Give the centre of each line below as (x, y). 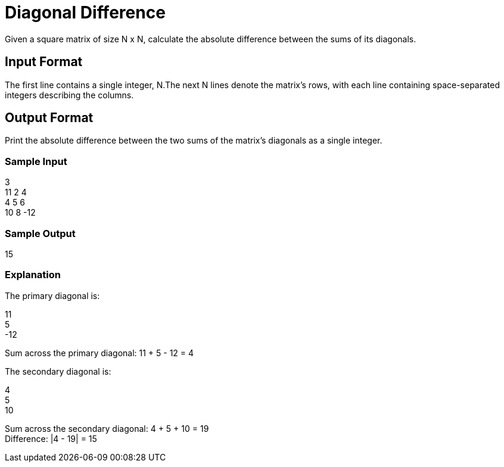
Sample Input (36, 161)
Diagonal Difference (85, 13)
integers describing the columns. (69, 95)
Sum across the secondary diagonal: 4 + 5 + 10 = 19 (107, 428)
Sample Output (40, 233)
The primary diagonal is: (52, 295)
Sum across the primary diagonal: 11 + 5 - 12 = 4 (99, 353)
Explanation (33, 275)
